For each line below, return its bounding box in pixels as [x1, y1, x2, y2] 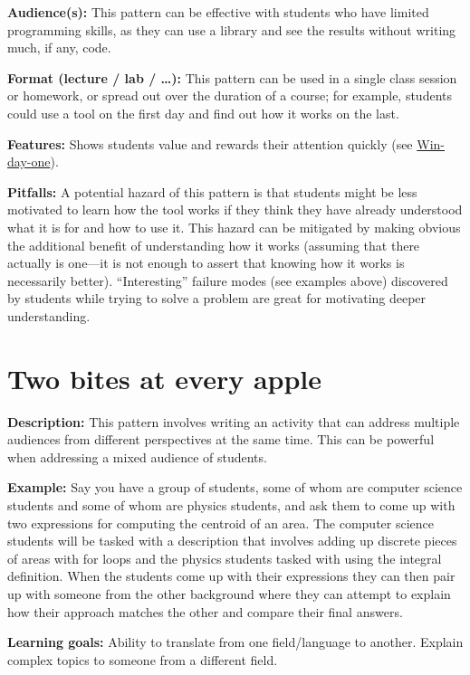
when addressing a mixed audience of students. [7, 447, 267, 466]
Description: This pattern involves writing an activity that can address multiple [7, 412, 460, 431]
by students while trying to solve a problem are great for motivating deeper [7, 289, 427, 308]
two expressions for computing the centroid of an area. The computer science [7, 513, 435, 532]
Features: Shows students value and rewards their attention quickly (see [7, 134, 413, 153]
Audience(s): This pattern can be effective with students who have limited [7, 3, 429, 21]
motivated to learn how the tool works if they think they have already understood [7, 200, 463, 219]
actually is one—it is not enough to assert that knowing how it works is [7, 253, 405, 272]
